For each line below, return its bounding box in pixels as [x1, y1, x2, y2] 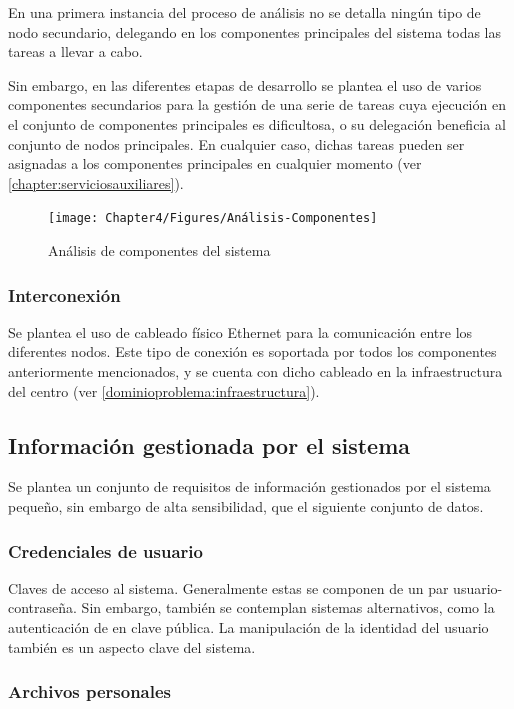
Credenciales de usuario [8, 538, 203, 563]
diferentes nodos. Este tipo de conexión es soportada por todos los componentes [8, 341, 497, 362]
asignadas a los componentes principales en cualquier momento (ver [8, 153, 422, 174]
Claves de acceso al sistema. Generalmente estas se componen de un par [8, 577, 449, 598]
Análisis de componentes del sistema [48, 240, 271, 260]
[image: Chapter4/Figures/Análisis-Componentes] [48, 211, 378, 226]
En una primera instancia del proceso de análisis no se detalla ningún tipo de [8, 2, 481, 22]
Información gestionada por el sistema [8, 429, 411, 460]
